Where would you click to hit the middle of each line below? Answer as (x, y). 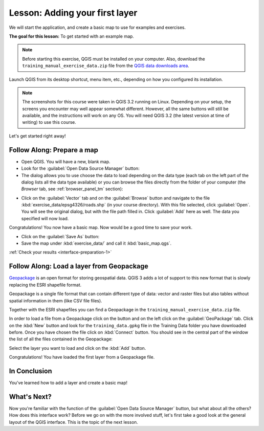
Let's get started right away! (37, 136)
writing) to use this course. (49, 122)
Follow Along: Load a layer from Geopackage (79, 266)
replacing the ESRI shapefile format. (45, 285)
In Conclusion (31, 371)
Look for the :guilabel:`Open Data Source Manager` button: (80, 168)
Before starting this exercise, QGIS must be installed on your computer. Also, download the (114, 59)
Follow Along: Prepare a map (54, 150)
